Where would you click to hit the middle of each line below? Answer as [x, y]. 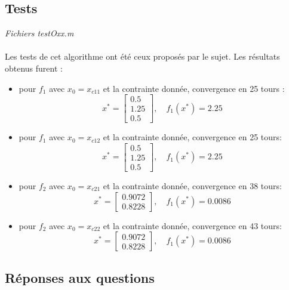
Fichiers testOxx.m [39, 33]
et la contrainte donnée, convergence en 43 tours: [192, 225]
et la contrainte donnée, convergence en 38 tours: [192, 185]
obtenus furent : [34, 68]
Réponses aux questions [80, 277]
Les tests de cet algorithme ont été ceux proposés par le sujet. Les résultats [142, 56]
